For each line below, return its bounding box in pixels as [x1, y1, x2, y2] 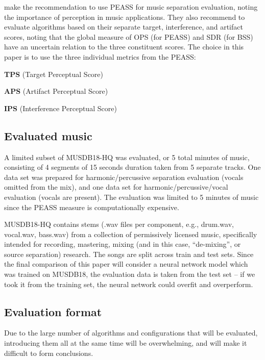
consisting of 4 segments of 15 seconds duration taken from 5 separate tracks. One [4, 162, 261, 172]
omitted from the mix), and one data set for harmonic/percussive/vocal [4, 182, 228, 192]
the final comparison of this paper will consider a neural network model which [4, 259, 248, 269]
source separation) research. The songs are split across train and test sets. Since [4, 248, 254, 259]
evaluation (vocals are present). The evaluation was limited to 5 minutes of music [4, 191, 259, 202]
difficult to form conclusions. [4, 347, 93, 358]
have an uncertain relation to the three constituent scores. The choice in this [4, 41, 244, 52]
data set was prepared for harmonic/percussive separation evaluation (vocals [4, 171, 244, 182]
